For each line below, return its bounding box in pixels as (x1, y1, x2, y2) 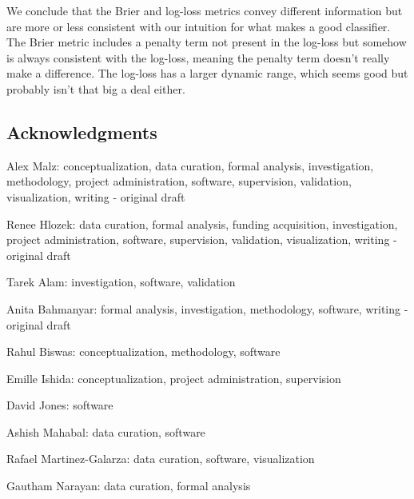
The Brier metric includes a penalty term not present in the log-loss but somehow (6, 34, 407, 50)
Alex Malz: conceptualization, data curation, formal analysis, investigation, (6, 157, 374, 174)
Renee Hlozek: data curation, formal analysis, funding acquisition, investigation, (6, 215, 398, 232)
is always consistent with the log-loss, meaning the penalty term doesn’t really (6, 49, 390, 66)
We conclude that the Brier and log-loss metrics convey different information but (6, 2, 403, 18)
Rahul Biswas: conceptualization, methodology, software (6, 343, 281, 360)
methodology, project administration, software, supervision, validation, (6, 173, 352, 190)
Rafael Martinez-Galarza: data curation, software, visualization (6, 450, 315, 467)
